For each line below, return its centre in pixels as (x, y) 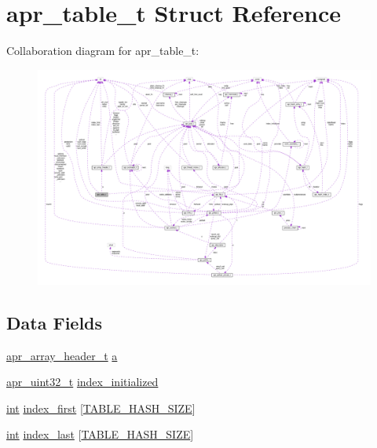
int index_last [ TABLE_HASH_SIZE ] (100, 434)
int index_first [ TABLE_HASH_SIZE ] (101, 408)
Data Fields (55, 322)
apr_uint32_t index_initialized (82, 382)
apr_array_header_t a (62, 355)
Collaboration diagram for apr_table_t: (103, 51)
